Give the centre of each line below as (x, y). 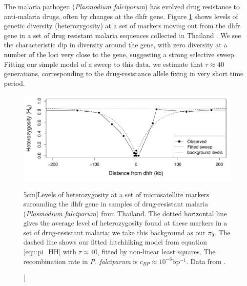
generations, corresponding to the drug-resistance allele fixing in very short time (124, 73)
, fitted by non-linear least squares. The (156, 252)
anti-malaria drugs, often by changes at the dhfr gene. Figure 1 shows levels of (121, 16)
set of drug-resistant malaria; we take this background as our (114, 232)
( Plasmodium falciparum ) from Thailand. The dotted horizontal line (125, 213)
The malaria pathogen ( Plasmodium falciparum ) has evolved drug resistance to (122, 6)
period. (14, 83)
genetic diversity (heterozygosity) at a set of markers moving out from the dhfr (122, 26)
